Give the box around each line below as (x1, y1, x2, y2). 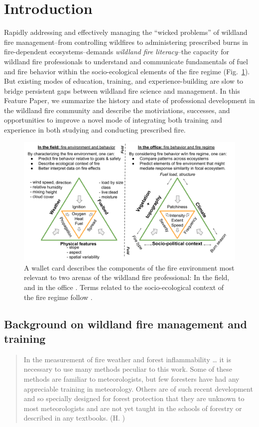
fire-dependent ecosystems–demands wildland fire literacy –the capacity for (4, 46, 229, 57)
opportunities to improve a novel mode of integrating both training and (4, 115, 222, 125)
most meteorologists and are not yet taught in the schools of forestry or (23, 403, 242, 413)
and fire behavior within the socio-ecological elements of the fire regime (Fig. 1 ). (4, 66, 250, 76)
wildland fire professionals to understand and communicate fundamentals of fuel (4, 56, 248, 66)
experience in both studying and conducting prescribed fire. (4, 125, 186, 135)
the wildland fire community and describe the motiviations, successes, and (4, 105, 230, 115)
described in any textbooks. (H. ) (23, 413, 126, 423)
